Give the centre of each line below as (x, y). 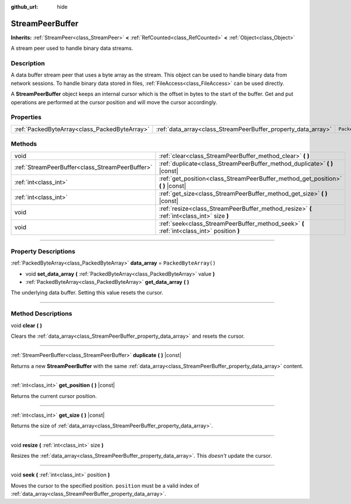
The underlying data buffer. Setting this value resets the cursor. (87, 293)
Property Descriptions (43, 251)
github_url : (24, 7)
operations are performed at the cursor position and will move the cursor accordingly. (114, 102)
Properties (26, 117)
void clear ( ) (26, 325)
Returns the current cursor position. (54, 396)
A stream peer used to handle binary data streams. (72, 48)
